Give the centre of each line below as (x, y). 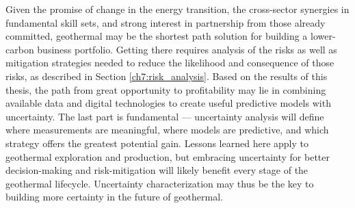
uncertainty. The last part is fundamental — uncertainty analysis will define (165, 116)
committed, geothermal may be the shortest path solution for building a (157, 36)
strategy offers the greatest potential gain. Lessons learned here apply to (157, 143)
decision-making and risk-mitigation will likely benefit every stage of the (157, 170)
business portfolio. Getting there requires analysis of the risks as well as (187, 49)
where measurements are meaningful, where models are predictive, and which (167, 130)
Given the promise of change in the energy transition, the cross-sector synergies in (177, 9)
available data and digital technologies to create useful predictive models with (168, 103)
